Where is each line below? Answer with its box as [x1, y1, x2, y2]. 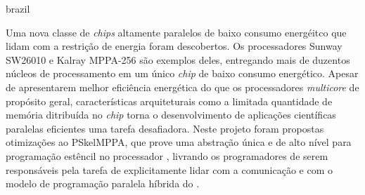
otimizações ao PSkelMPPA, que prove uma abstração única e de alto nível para [6, 135, 352, 149]
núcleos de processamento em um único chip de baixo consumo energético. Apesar [6, 66, 359, 81]
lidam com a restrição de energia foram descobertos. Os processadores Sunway [6, 39, 342, 53]
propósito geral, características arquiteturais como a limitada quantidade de [6, 93, 333, 108]
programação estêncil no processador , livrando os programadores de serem [6, 148, 328, 163]
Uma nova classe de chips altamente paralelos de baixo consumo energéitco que [6, 25, 347, 39]
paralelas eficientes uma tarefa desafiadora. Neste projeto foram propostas [6, 121, 324, 135]
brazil [6, 1, 30, 15]
